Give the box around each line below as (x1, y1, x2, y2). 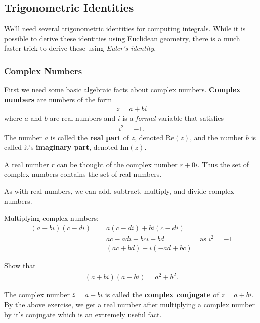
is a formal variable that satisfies (122, 113, 224, 123)
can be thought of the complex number (57, 158, 178, 169)
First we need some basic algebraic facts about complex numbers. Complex (4, 84, 241, 95)
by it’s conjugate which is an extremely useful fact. (4, 309, 162, 319)
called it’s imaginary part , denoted (4, 142, 118, 152)
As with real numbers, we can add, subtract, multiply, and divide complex (4, 185, 234, 196)
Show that (4, 260, 36, 271)
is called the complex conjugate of (105, 289, 219, 300)
